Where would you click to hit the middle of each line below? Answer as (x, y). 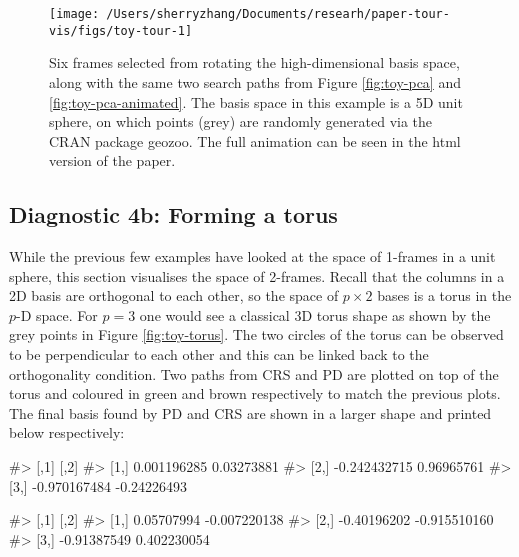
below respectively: (67, 432)
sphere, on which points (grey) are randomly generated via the (241, 121)
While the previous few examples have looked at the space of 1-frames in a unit (252, 256)
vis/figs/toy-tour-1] (121, 30)
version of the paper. (112, 160)
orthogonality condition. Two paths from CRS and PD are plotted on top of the (254, 373)
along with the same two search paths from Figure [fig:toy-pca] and (255, 81)
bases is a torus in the (444, 295)
